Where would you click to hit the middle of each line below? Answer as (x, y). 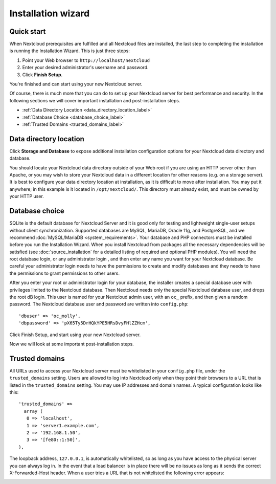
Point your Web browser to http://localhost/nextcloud (86, 60)
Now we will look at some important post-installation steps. (72, 344)
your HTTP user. (27, 196)
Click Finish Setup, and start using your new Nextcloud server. (75, 335)
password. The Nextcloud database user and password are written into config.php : (99, 304)
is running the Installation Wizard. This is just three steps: (70, 51)
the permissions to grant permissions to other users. (65, 273)
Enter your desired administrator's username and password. (85, 68)
